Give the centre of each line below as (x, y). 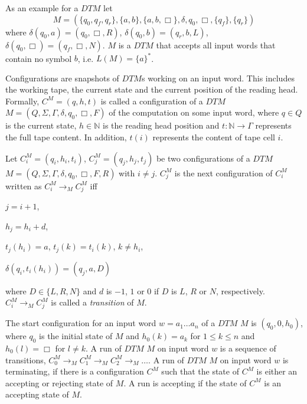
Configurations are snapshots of (62, 78)
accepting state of (37, 394)
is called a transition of (92, 302)
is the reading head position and (161, 125)
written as (24, 185)
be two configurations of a (203, 158)
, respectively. (240, 290)
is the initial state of (76, 336)
